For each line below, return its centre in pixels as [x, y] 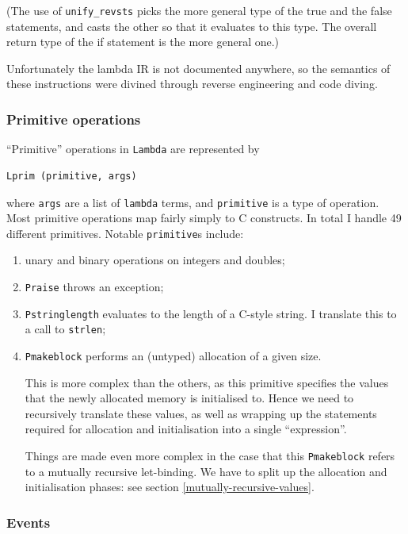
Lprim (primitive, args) [72, 176]
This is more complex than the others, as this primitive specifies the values [207, 382]
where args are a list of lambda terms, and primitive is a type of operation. [193, 202]
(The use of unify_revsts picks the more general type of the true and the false [199, 10]
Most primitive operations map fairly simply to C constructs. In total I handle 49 [204, 218]
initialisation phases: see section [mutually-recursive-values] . [170, 487]
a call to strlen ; [65, 329]
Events [29, 522]
